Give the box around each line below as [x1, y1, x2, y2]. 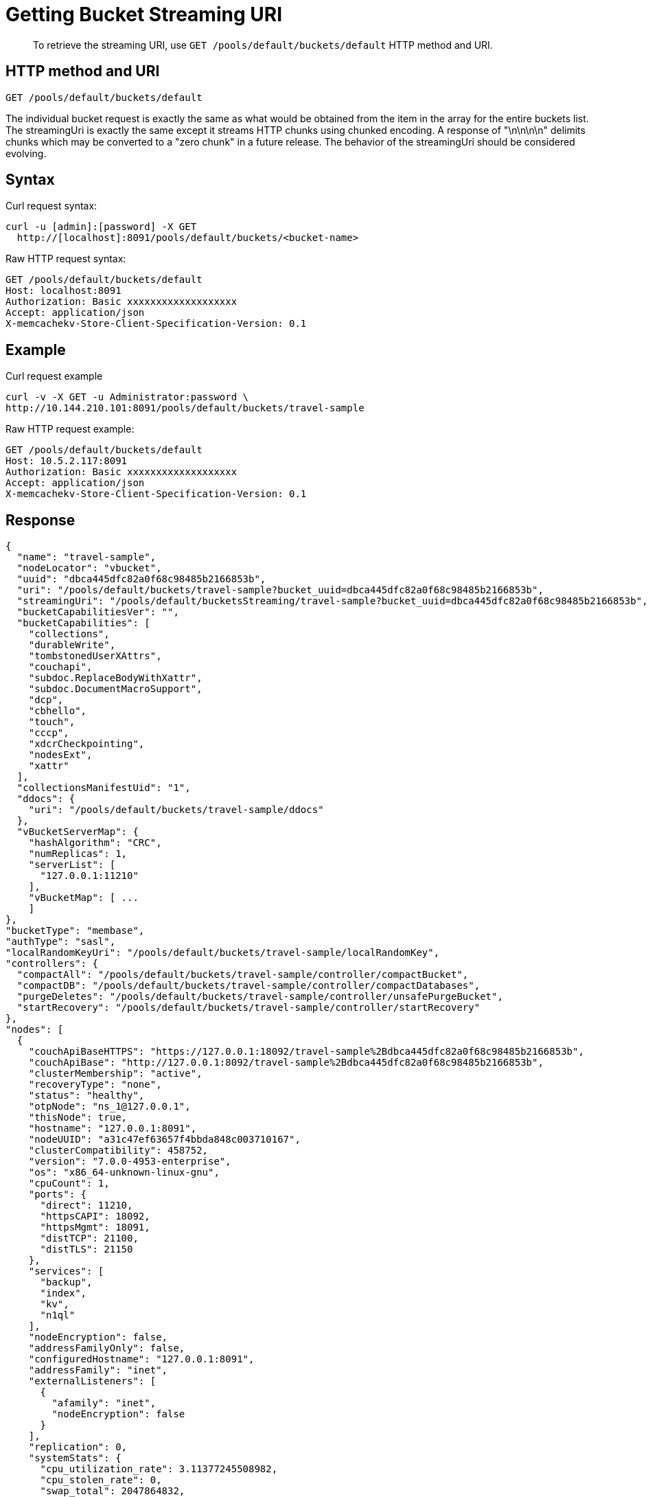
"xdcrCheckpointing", [28, 738, 145, 750]
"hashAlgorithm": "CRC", [28, 837, 162, 849]
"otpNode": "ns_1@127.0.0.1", [28, 1101, 191, 1112]
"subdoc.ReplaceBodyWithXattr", [28, 672, 202, 684]
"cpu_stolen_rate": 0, [40, 1474, 162, 1486]
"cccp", [28, 727, 69, 739]
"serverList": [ [28, 859, 116, 871]
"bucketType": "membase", [5, 925, 145, 937]
